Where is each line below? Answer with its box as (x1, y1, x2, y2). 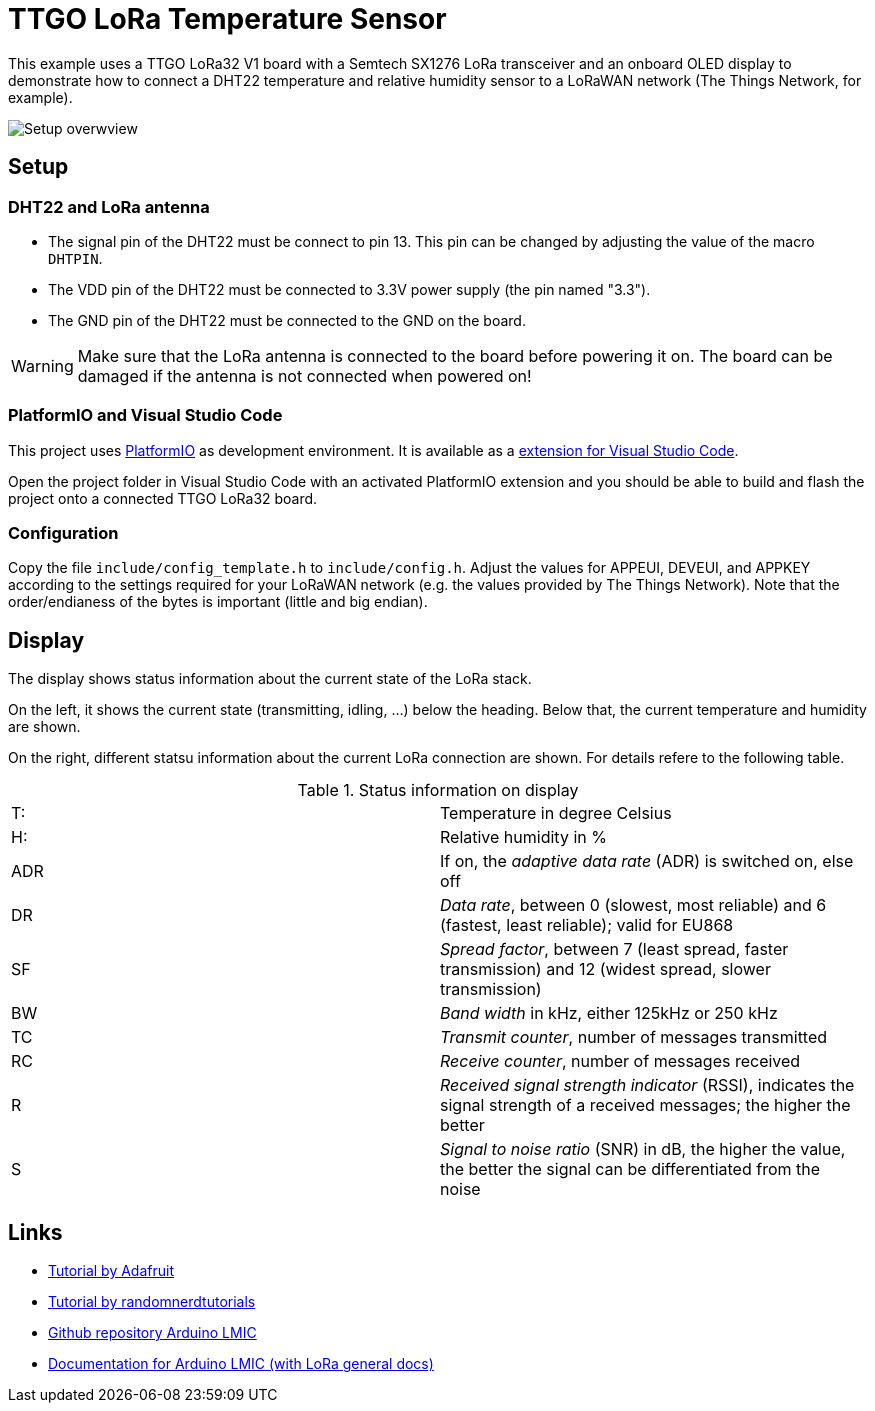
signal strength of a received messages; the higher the (440, 1095, 851, 1116)
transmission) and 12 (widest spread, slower (440, 959, 771, 980)
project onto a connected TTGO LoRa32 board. (8, 489, 318, 507)
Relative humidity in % (440, 827, 607, 848)
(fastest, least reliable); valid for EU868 (440, 915, 734, 936)
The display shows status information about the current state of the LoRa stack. (8, 670, 532, 688)
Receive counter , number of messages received (440, 1051, 801, 1072)
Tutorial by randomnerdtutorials (48, 1293, 256, 1311)
